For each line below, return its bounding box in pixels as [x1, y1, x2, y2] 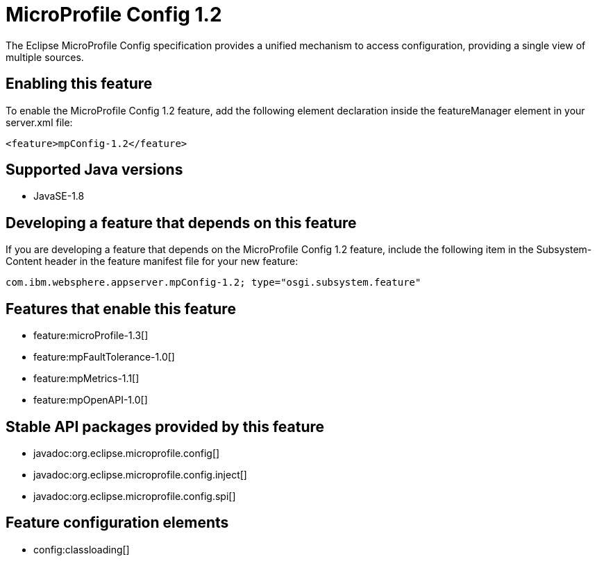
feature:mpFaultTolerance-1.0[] [33, 351, 175, 363]
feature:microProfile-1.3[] [33, 329, 149, 342]
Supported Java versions [6, 161, 183, 179]
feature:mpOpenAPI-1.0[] [33, 394, 148, 406]
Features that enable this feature [6, 300, 236, 318]
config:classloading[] [33, 543, 130, 555]
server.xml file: [6, 116, 73, 128]
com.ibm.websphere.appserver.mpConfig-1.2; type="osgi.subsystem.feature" [6, 277, 421, 288]
